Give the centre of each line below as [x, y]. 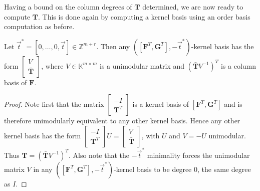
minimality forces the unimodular [198, 155]
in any [43, 169]
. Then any [113, 46]
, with [151, 135]
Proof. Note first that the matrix [54, 104]
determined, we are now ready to [193, 7]
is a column [238, 65]
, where [52, 65]
